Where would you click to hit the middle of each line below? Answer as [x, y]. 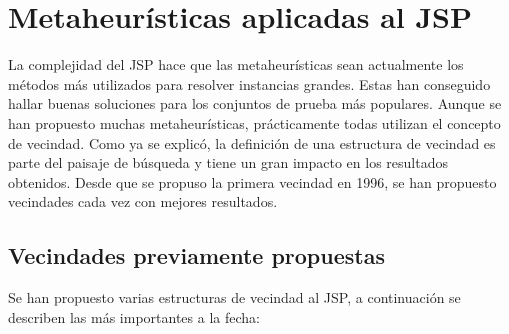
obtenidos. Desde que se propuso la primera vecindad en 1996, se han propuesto [252, 181]
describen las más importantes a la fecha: [134, 316]
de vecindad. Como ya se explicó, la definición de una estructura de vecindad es [252, 142]
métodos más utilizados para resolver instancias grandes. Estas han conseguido [249, 83]
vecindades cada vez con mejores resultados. [143, 201]
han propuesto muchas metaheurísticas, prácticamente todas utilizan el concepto [254, 122]
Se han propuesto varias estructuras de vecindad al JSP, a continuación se [234, 297]
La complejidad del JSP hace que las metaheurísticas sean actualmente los [236, 64]
